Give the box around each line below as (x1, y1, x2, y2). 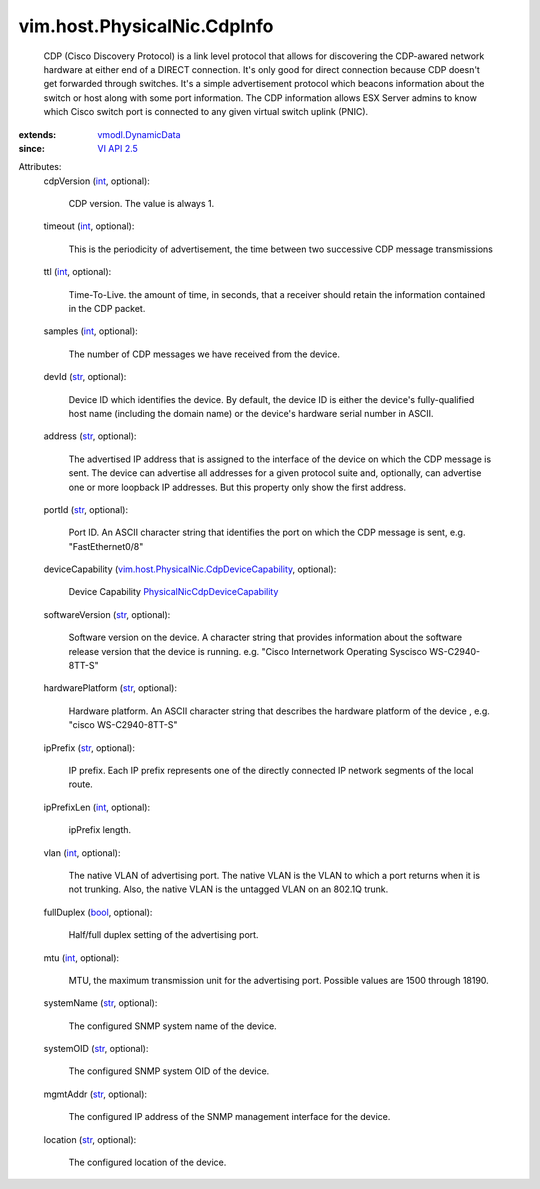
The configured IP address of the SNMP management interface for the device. (68, 1111, 391, 1123)
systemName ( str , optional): (43, 997, 158, 1009)
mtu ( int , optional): (43, 951, 120, 964)
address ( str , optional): (43, 430, 137, 442)
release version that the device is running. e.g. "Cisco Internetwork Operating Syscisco (68, 645, 428, 657)
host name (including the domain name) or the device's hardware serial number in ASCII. (68, 407, 434, 419)
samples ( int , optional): (43, 325, 139, 337)
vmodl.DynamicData (97, 128, 181, 140)
